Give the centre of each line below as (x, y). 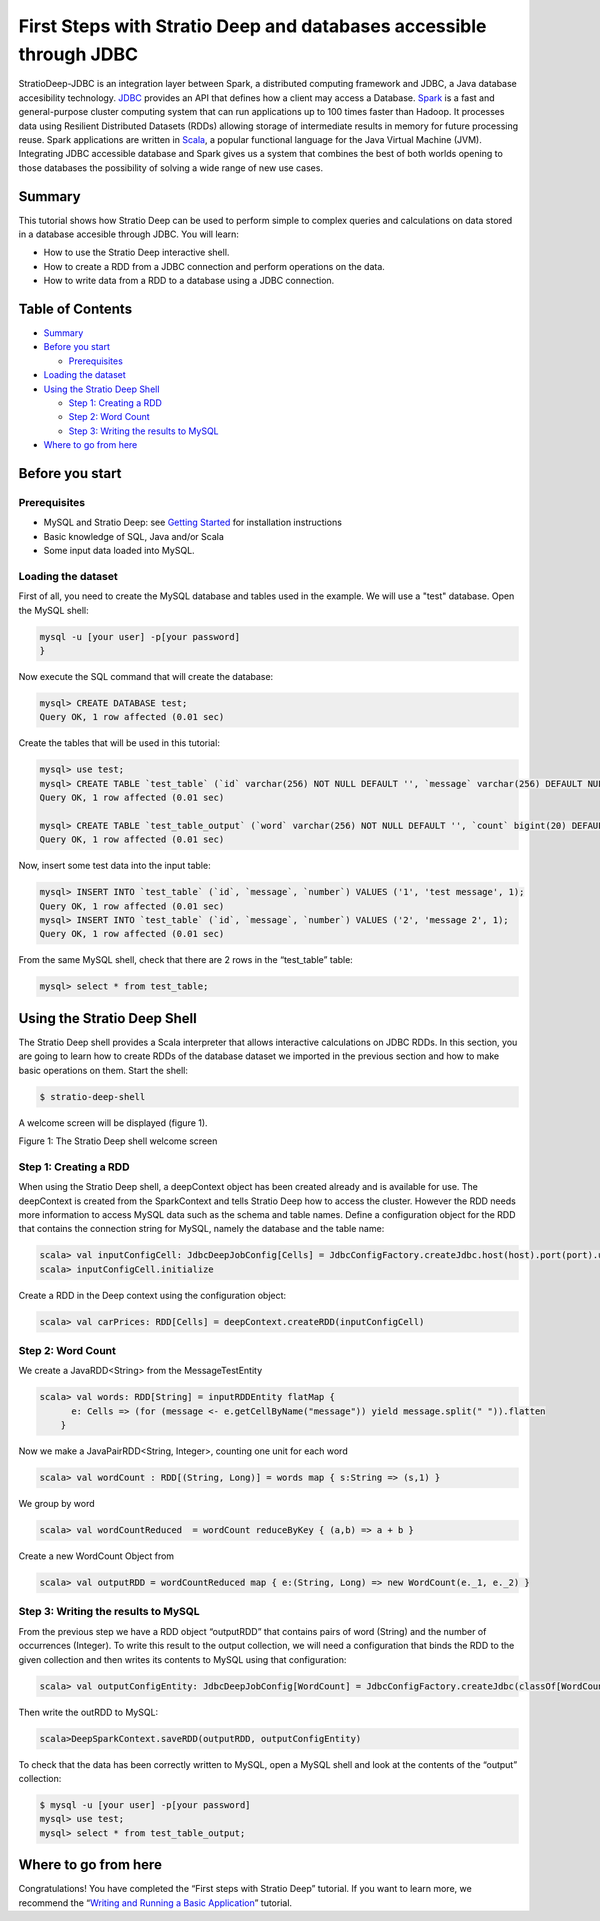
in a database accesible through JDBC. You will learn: (129, 234)
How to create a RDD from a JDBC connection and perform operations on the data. (214, 266)
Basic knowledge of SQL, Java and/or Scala (134, 536)
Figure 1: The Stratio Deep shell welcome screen (118, 1141)
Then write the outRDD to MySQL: (88, 1712)
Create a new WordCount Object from (96, 1556)
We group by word (56, 1504)
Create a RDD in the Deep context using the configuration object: (152, 1295)
